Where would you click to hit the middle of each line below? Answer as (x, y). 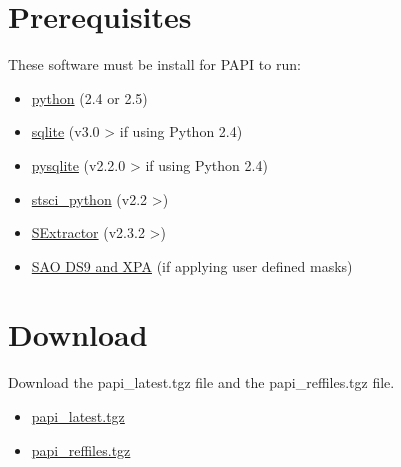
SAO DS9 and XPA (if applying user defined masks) (192, 265)
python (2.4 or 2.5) (89, 97)
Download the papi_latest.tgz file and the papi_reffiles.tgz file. (201, 382)
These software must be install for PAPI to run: (154, 64)
